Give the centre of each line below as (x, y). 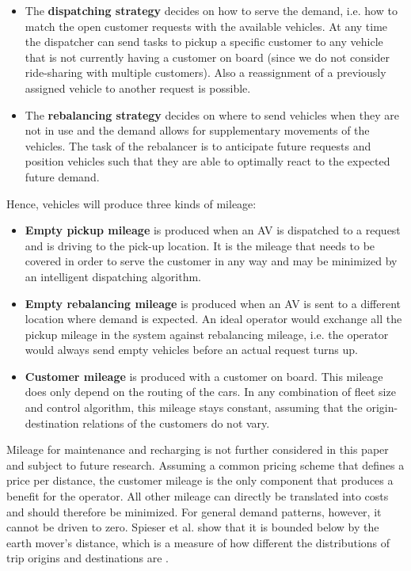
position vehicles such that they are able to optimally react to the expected (207, 161)
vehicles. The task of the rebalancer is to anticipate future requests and (198, 145)
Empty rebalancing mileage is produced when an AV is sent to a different (213, 303)
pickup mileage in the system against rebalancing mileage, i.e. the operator (207, 334)
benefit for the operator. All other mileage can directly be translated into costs (198, 496)
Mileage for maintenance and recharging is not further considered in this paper (198, 449)
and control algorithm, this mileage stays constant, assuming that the (194, 407)
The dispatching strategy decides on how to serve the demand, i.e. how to (211, 10)
